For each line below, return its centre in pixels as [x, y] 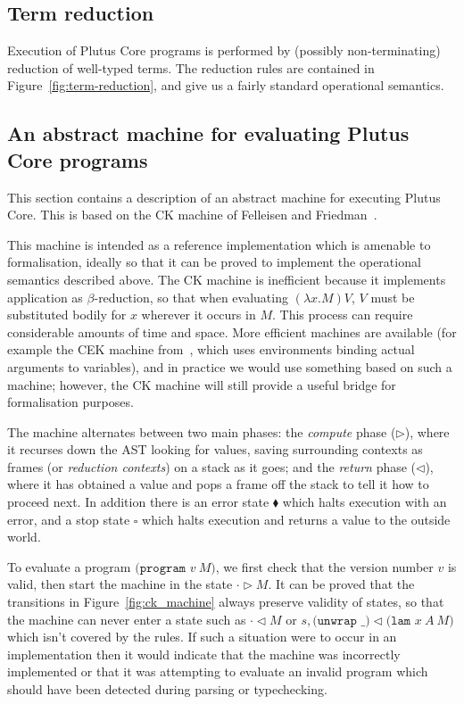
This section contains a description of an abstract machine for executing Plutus [224, 197]
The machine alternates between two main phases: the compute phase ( [202, 431]
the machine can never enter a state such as [127, 619]
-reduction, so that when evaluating [191, 297]
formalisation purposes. [70, 402]
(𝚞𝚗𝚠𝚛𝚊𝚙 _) [341, 621]
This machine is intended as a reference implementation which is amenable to [219, 244]
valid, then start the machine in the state [120, 584]
